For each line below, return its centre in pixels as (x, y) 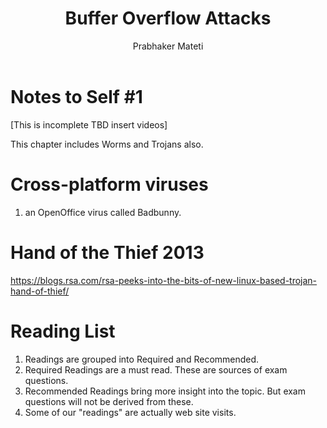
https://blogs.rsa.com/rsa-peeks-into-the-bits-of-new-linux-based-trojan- (164, 280)
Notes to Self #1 (76, 96)
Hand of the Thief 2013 (107, 252)
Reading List (63, 331)
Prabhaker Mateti (168, 46)
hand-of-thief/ (40, 291)
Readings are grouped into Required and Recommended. (142, 359)
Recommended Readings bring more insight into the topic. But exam (165, 391)
